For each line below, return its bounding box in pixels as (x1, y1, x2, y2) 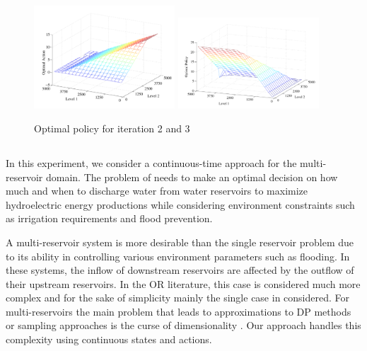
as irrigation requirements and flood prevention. (6, 211, 213, 226)
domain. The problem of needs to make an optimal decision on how (45, 169, 338, 184)
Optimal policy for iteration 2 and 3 (34, 120, 190, 135)
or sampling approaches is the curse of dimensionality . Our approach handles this (6, 318, 361, 333)
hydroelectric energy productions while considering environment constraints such (6, 197, 355, 212)
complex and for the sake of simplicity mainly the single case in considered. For (6, 290, 350, 305)
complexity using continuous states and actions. (6, 332, 212, 347)
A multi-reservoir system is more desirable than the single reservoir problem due (6, 234, 354, 249)
